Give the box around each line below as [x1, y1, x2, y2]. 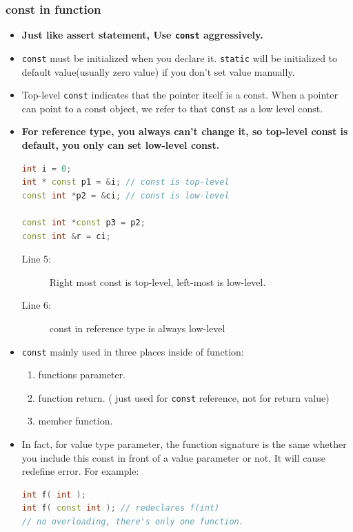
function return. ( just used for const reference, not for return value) [38, 390, 330, 405]
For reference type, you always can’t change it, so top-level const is [21, 124, 348, 139]
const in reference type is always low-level [49, 320, 225, 335]
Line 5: [21, 252, 51, 266]
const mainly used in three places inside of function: [21, 344, 244, 358]
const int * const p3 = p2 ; [21, 218, 145, 227]
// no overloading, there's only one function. [21, 517, 244, 527]
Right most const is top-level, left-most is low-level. [49, 274, 266, 289]
